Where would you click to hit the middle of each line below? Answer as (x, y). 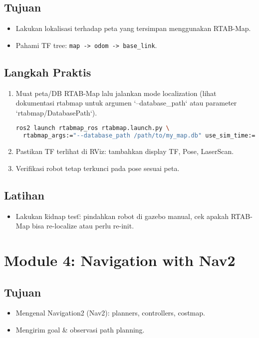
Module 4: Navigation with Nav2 (120, 260)
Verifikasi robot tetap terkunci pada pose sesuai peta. (98, 168)
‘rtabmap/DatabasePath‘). (56, 112)
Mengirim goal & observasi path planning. (80, 329)
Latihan (24, 195)
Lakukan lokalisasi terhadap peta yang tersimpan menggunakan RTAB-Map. (133, 28)
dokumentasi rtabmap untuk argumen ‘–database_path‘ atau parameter (126, 103)
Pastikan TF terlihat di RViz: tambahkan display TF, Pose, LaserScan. (125, 151)
